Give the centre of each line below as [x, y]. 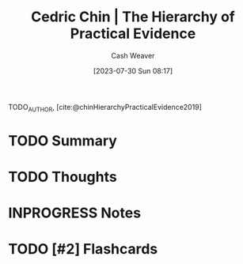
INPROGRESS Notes [74, 213]
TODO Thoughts [63, 177]
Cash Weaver [133, 55]
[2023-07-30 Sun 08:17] [133, 70]
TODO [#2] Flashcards [83, 249]
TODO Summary [63, 140]
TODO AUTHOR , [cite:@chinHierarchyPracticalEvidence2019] [105, 108]
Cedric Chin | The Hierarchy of [133, 17]
